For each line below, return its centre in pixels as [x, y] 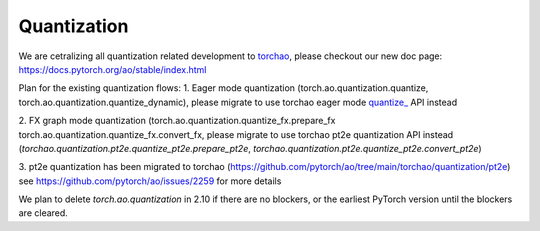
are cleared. [43, 213]
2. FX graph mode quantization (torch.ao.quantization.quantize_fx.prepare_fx [177, 121]
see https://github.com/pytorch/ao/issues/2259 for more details [150, 181]
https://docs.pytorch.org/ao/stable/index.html [112, 69]
